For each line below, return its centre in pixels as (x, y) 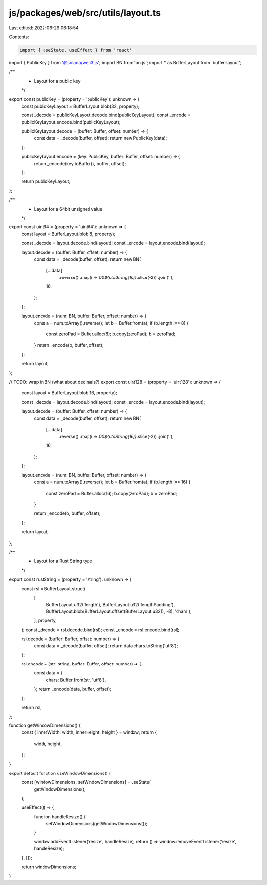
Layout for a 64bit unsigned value (68, 209)
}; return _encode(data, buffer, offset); (72, 689)
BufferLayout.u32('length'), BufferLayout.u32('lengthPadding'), (111, 605)
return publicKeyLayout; (46, 181)
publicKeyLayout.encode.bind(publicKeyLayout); (71, 122)
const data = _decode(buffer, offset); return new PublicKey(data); (100, 138)
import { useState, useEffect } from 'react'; (77, 50)
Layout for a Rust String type (63, 561)
